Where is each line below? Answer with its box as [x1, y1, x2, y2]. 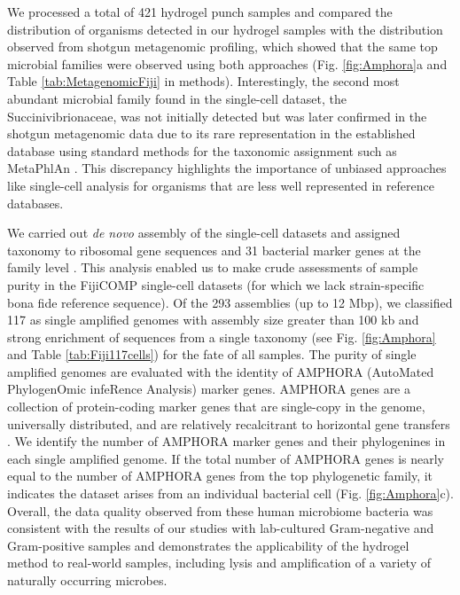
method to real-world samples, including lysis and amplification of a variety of [7, 553, 432, 572]
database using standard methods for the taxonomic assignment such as [7, 141, 397, 160]
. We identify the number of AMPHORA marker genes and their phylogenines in [7, 432, 446, 450]
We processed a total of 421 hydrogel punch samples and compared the [7, 3, 393, 20]
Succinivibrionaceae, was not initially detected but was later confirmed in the [7, 106, 427, 125]
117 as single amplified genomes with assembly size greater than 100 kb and [7, 310, 419, 329]
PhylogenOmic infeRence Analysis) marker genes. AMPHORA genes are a [7, 380, 410, 398]
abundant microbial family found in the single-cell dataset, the [7, 89, 347, 107]
